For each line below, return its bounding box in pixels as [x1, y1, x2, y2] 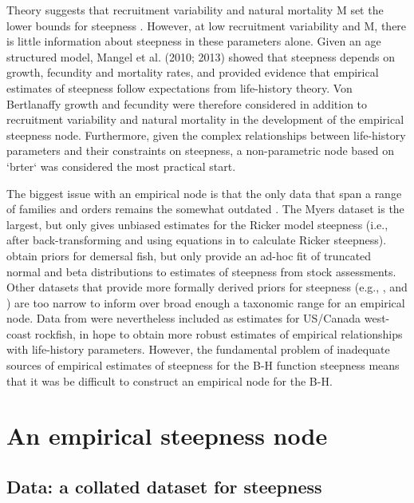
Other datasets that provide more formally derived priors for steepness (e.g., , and [6, 279, 408, 295]
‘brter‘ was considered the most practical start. [6, 157, 236, 174]
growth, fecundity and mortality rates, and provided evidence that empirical [6, 64, 379, 81]
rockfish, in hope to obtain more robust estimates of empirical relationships [34, 325, 403, 342]
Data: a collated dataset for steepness [6, 474, 322, 499]
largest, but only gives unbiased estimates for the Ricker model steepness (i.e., [6, 216, 388, 232]
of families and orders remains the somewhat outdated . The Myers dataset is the [6, 200, 404, 217]
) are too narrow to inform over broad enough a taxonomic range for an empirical [6, 294, 405, 311]
